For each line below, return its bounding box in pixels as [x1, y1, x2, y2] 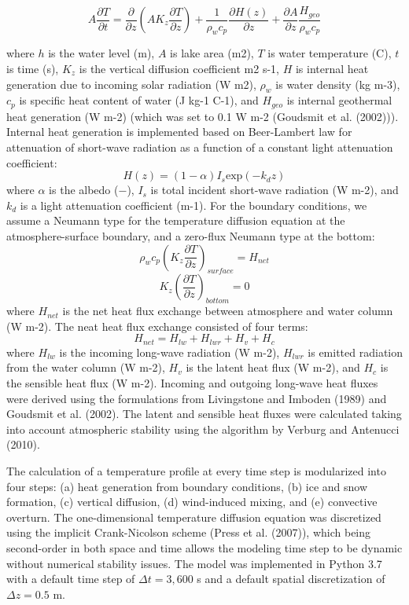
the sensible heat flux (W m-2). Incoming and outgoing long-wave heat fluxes [6, 375, 378, 390]
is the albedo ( [49, 181, 119, 198]
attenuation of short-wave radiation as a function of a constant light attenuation [6, 139, 393, 156]
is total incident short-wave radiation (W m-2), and [150, 181, 399, 198]
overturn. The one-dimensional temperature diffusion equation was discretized [6, 508, 381, 525]
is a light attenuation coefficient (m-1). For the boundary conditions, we [20, 196, 367, 213]
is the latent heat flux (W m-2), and [186, 359, 360, 376]
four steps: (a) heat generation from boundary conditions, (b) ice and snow [6, 478, 368, 494]
